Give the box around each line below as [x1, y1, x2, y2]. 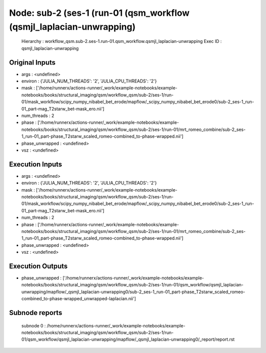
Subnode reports [9, 309, 63, 317]
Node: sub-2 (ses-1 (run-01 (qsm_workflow [9, 7, 190, 18]
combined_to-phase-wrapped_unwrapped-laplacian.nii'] [21, 296, 136, 302]
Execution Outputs [9, 262, 68, 270]
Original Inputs [9, 58, 56, 67]
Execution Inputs [9, 160, 63, 168]
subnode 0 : [21, 322, 46, 328]
